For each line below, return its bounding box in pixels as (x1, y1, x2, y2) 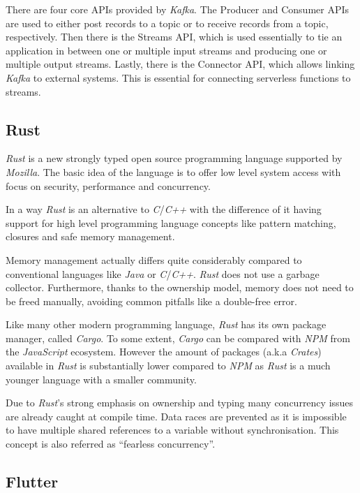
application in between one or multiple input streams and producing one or (6, 43, 327, 57)
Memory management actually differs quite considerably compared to (6, 252, 302, 267)
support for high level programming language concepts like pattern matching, (6, 215, 336, 230)
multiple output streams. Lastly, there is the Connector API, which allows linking (6, 57, 355, 71)
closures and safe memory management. (6, 229, 175, 244)
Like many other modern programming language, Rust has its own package (6, 317, 327, 332)
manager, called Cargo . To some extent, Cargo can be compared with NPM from (6, 330, 350, 345)
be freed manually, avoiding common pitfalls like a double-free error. (6, 293, 297, 308)
